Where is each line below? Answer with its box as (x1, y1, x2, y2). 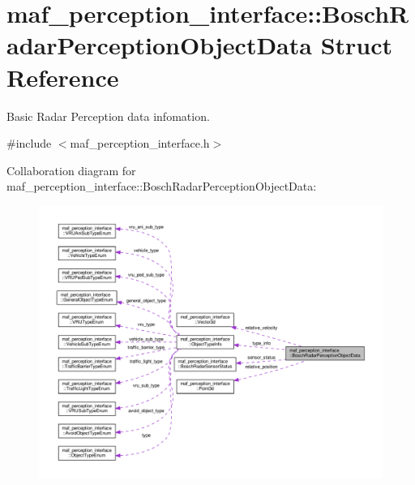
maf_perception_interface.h (70, 135, 210, 152)
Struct (320, 28, 393, 62)
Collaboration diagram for (6, 161, 136, 178)
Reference (6, 60, 119, 93)
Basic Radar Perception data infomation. (6, 107, 210, 124)
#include (6, 135, 52, 152)
